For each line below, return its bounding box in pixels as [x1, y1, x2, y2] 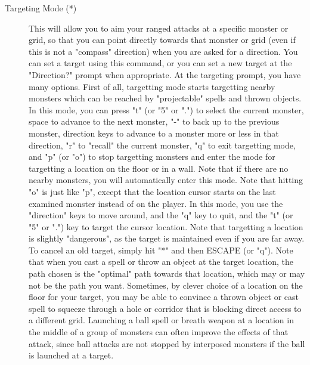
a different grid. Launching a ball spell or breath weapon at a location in [29, 314, 294, 326]
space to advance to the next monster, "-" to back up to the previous [29, 115, 280, 128]
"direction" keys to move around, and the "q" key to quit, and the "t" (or [29, 209, 293, 221]
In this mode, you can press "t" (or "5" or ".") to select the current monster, [29, 103, 304, 116]
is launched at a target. [29, 349, 114, 361]
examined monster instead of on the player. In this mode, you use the [29, 197, 283, 209]
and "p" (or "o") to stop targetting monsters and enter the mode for [29, 150, 275, 163]
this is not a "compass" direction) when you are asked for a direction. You [29, 45, 298, 57]
